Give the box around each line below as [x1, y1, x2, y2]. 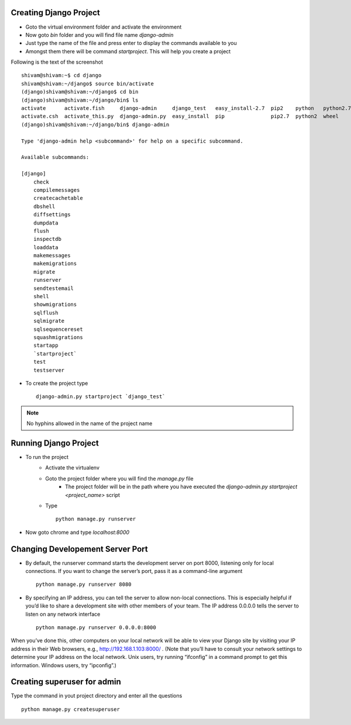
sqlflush [33, 309, 58, 316]
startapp [33, 342, 58, 349]
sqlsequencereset [33, 326, 83, 333]
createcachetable [33, 195, 83, 202]
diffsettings [33, 211, 71, 218]
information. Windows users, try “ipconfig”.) [11, 661, 117, 669]
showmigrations [33, 301, 77, 308]
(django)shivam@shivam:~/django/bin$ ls [21, 96, 139, 103]
